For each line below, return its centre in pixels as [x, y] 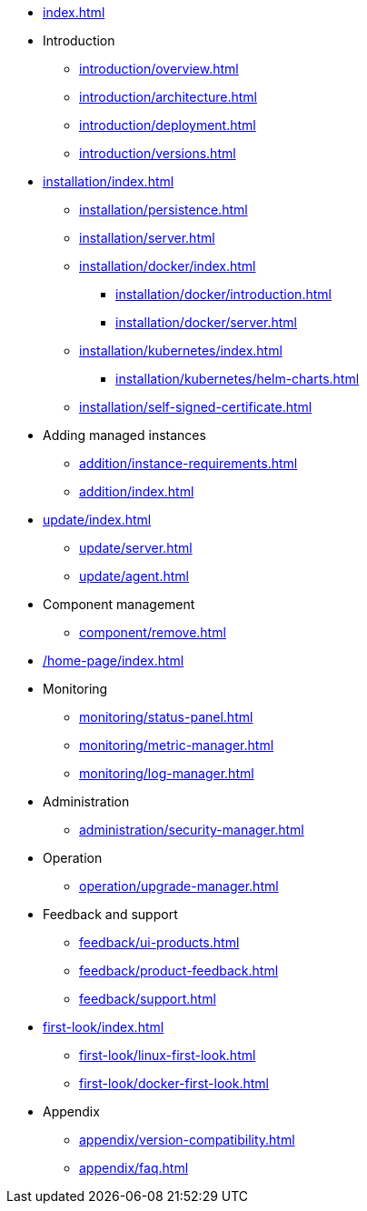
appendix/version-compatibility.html [187, 1140]
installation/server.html [147, 238]
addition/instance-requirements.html [188, 463]
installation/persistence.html [164, 210]
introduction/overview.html [159, 69]
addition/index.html [137, 491]
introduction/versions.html [158, 153]
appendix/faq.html [134, 1168]
